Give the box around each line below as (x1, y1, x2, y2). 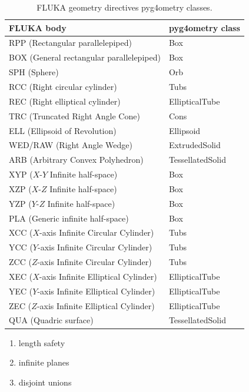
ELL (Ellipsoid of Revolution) (9, 124, 117, 136)
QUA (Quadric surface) (9, 314, 94, 326)
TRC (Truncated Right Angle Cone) (9, 109, 140, 122)
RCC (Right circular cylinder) (9, 80, 117, 92)
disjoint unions (18, 376, 72, 388)
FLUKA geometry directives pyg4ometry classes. (36, 1, 213, 13)
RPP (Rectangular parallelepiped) (9, 36, 132, 49)
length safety (18, 336, 65, 349)
